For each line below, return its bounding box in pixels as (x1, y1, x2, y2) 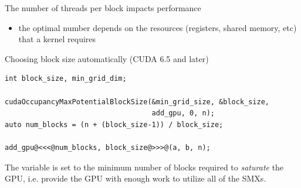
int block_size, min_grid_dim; (5, 74, 127, 83)
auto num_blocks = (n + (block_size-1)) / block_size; (5, 120, 224, 129)
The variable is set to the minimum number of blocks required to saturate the (5, 160, 284, 173)
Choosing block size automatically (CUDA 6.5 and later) (5, 52, 209, 64)
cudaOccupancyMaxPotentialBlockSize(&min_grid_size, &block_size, (5, 97, 270, 106)
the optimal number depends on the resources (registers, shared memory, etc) (18, 21, 297, 33)
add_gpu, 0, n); (151, 109, 215, 118)
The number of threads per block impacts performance (5, 2, 201, 13)
